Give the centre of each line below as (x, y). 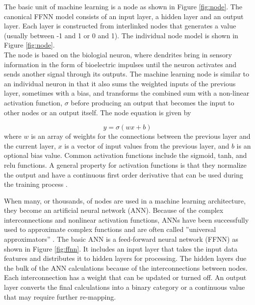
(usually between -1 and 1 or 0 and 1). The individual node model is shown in (121, 35)
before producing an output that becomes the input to (153, 102)
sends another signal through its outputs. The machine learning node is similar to (127, 74)
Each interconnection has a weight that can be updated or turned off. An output (125, 277)
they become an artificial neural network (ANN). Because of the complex (114, 210)
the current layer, (30, 145)
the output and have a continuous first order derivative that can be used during (124, 174)
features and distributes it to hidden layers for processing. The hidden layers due (125, 258)
